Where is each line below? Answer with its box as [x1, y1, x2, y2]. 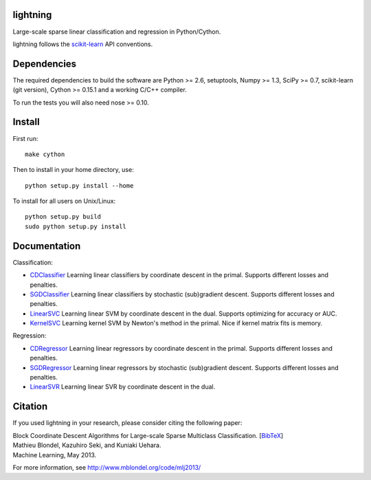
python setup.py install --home [25, 182, 134, 189]
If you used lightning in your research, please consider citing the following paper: [12, 419, 243, 427]
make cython [25, 150, 65, 158]
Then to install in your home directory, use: [12, 166, 134, 174]
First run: [12, 134, 38, 142]
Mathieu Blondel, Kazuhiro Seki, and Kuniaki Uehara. [12, 441, 161, 450]
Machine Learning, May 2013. [12, 450, 97, 459]
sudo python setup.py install [25, 222, 127, 230]
